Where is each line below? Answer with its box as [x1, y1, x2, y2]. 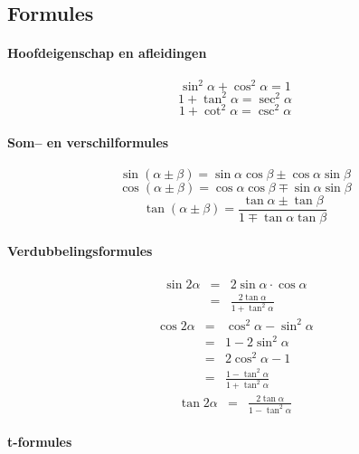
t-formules [7, 432, 72, 451]
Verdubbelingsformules [7, 241, 153, 260]
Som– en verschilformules [7, 132, 169, 151]
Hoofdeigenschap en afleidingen [7, 43, 207, 62]
